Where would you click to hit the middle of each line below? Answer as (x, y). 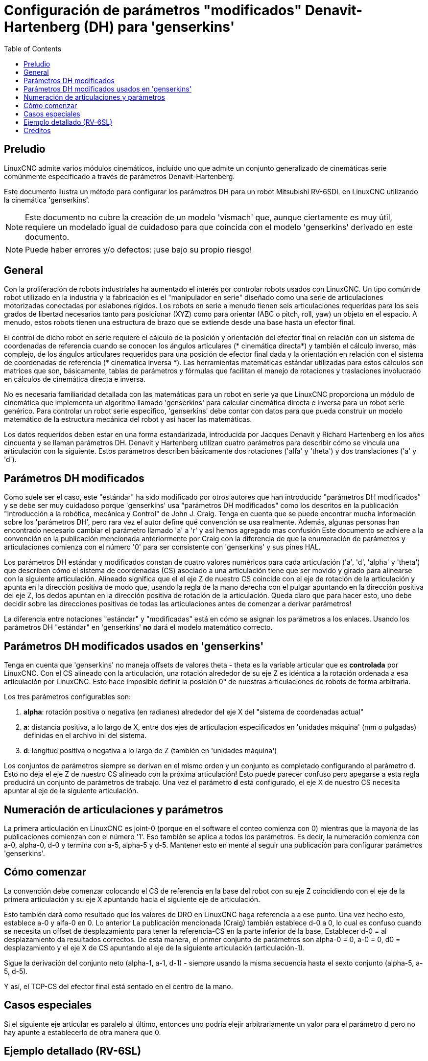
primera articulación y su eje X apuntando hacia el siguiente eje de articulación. (132, 899)
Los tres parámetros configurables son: (67, 697)
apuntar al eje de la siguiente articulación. (71, 791)
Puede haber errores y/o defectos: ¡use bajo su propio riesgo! (139, 249)
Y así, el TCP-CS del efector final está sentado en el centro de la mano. (119, 986)
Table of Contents (33, 48)
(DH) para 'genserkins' (159, 27)
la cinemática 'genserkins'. (47, 200)
